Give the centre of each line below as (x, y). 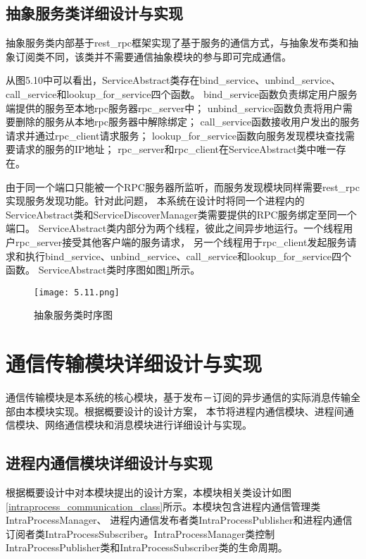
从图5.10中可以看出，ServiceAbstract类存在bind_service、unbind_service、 (173, 80)
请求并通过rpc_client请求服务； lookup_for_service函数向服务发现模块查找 (176, 135)
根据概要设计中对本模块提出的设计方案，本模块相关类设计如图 (149, 492)
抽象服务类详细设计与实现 (94, 13)
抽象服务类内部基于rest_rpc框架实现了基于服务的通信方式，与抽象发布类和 (177, 43)
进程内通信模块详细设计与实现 (109, 463)
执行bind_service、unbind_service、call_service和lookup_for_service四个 (188, 256)
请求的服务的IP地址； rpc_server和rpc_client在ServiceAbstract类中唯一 (176, 149)
